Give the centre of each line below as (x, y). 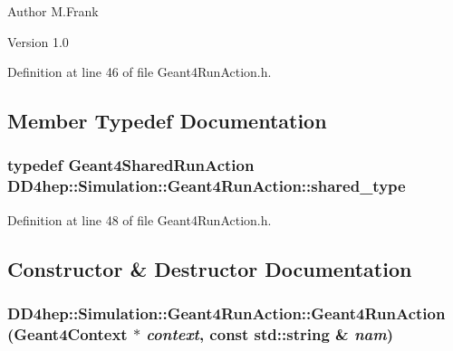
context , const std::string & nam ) (270, 333)
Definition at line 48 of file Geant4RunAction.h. (140, 219)
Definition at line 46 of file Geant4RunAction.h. (140, 72)
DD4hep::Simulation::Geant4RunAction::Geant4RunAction (226, 313)
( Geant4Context (67, 333)
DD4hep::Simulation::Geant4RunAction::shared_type (207, 186)
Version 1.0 (38, 41)
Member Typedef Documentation (167, 121)
